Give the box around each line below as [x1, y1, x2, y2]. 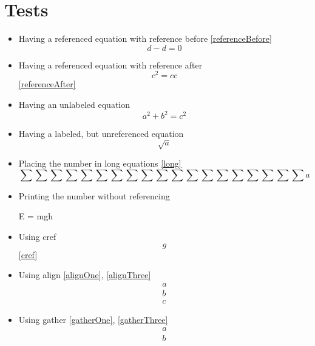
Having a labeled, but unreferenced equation [18, 127, 184, 140]
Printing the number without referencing [18, 189, 170, 202]
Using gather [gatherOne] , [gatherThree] [18, 313, 168, 325]
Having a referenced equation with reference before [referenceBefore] [18, 32, 272, 45]
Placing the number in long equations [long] [18, 157, 181, 170]
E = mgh [18, 210, 53, 222]
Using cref [18, 230, 56, 242]
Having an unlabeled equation [18, 98, 130, 110]
